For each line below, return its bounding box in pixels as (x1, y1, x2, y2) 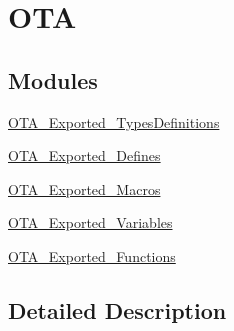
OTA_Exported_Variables (8, 212, 173, 233)
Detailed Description (8, 294, 227, 325)
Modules (8, 64, 98, 95)
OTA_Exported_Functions (8, 245, 176, 266)
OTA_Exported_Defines (8, 145, 161, 166)
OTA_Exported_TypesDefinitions (8, 111, 220, 132)
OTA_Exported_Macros (8, 178, 161, 199)
